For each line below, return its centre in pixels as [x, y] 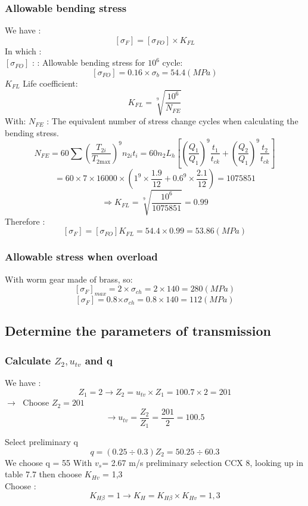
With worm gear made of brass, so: [69, 279]
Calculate [28, 360]
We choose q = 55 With [49, 462]
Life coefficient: [50, 83]
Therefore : [25, 221]
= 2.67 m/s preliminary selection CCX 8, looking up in [203, 462]
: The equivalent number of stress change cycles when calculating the [172, 121]
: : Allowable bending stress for [88, 62]
